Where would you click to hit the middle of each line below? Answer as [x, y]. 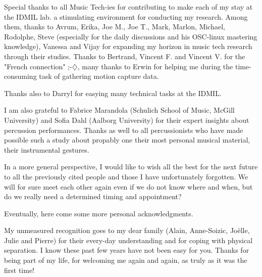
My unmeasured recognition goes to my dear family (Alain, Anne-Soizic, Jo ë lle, [127, 230]
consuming [20, 76]
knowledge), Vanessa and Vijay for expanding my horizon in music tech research [128, 46]
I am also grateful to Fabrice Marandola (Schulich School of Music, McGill [119, 110]
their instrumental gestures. [47, 149]
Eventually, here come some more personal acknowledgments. [99, 213]
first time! [19, 270]
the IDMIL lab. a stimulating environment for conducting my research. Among [126, 16]
